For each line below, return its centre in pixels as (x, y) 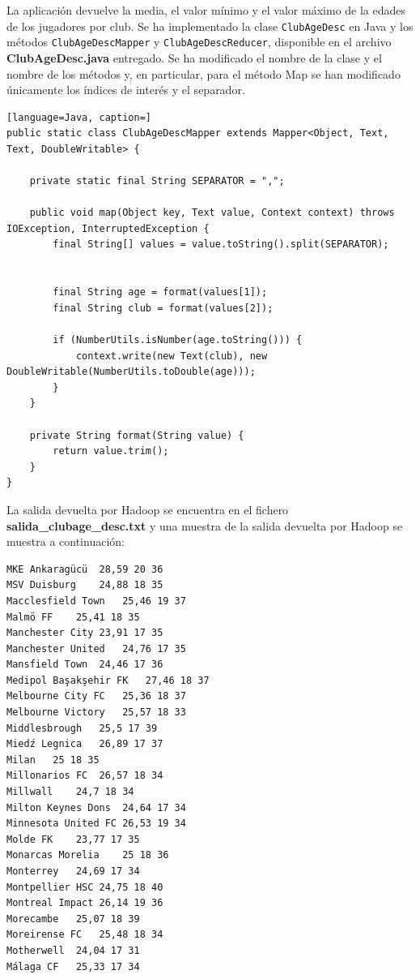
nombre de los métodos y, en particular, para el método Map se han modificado (204, 73)
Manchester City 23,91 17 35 (85, 633)
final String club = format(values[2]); (163, 308)
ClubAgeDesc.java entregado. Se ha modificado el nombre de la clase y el (194, 57)
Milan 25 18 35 (53, 760)
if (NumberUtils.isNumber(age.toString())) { (178, 340)
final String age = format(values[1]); (160, 292)
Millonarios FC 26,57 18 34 (85, 776)
